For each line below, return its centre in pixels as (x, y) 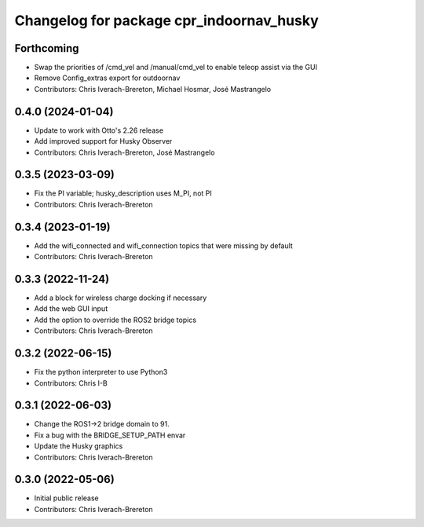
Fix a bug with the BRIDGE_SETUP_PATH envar (110, 435)
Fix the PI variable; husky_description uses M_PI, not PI (123, 193)
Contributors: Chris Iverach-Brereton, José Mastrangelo (124, 152)
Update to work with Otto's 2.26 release (99, 130)
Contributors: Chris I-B (71, 383)
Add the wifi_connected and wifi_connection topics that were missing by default (164, 245)
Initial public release (67, 498)
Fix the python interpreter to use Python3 (101, 372)
